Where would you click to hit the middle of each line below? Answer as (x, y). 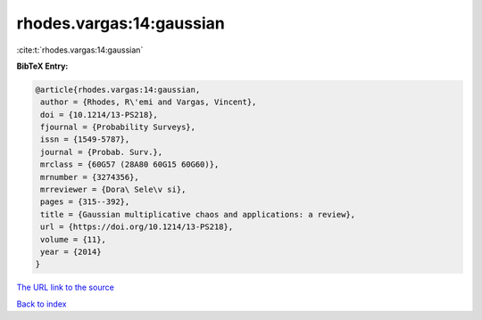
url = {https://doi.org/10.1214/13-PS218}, (137, 227)
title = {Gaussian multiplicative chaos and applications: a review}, (198, 214)
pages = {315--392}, (85, 202)
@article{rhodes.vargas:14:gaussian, (118, 90)
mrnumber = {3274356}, (90, 177)
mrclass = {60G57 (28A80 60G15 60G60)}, (130, 164)
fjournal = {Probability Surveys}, (118, 127)
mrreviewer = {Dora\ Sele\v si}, (113, 190)
